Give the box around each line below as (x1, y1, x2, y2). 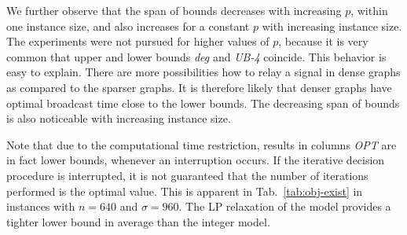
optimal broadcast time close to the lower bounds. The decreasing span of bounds (6, 94, 400, 111)
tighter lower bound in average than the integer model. (6, 213, 270, 229)
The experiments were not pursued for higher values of (6, 33, 269, 50)
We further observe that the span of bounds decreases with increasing (6, 2, 342, 18)
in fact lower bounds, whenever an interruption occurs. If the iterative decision (6, 152, 385, 168)
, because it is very (278, 33, 368, 50)
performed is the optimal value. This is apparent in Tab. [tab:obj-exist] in (6, 182, 363, 199)
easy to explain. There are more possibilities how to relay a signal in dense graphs (6, 64, 401, 80)
